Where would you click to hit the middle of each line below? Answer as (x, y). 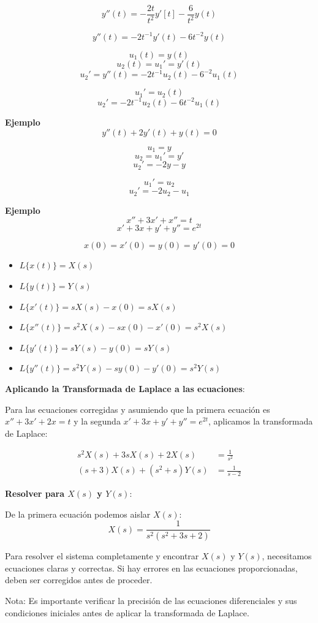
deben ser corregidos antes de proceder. (79, 580)
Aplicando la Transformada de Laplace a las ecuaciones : (125, 388)
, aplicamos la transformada (261, 421)
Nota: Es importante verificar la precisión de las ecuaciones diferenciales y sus (151, 600)
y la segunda (97, 421)
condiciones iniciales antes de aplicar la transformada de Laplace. (127, 612)
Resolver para (35, 493)
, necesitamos (287, 556)
